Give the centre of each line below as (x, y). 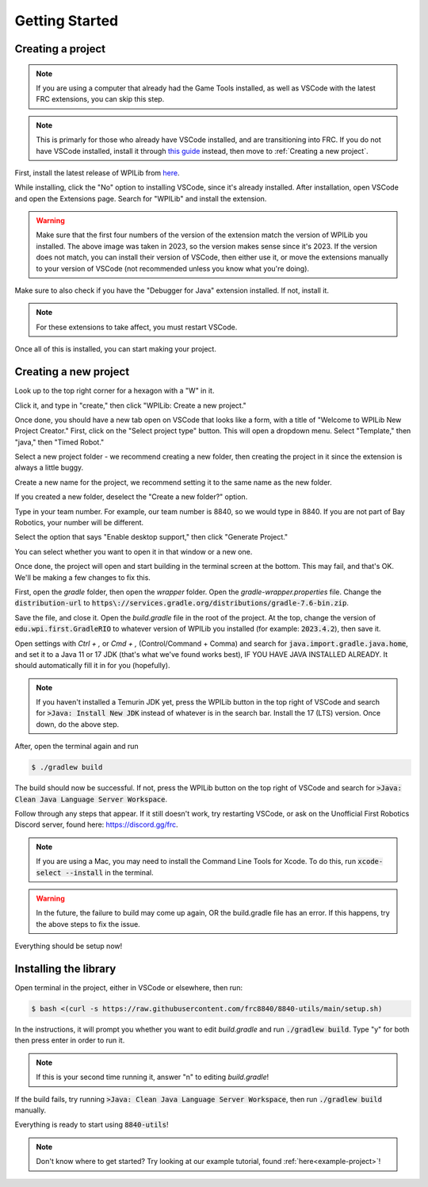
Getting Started (67, 21)
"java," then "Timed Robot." (59, 442)
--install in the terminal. (109, 872)
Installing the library (65, 968)
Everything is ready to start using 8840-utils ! (92, 1125)
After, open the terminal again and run (76, 747)
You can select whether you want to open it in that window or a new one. (134, 551)
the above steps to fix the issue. (88, 924)
